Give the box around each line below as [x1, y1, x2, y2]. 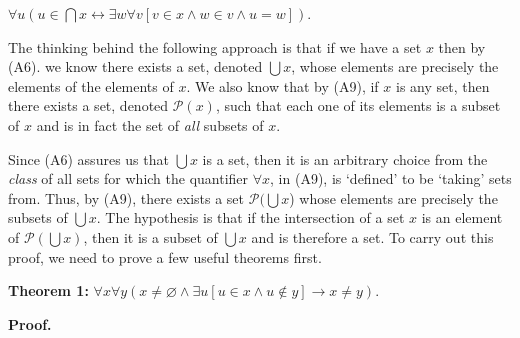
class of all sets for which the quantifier [8, 168, 249, 189]
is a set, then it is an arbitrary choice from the [202, 148, 488, 169]
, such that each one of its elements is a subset [215, 95, 501, 116]
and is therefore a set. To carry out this [251, 226, 494, 247]
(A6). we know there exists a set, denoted [8, 56, 263, 77]
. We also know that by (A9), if [186, 75, 379, 96]
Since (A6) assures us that [8, 148, 169, 169]
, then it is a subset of [83, 226, 218, 247]
